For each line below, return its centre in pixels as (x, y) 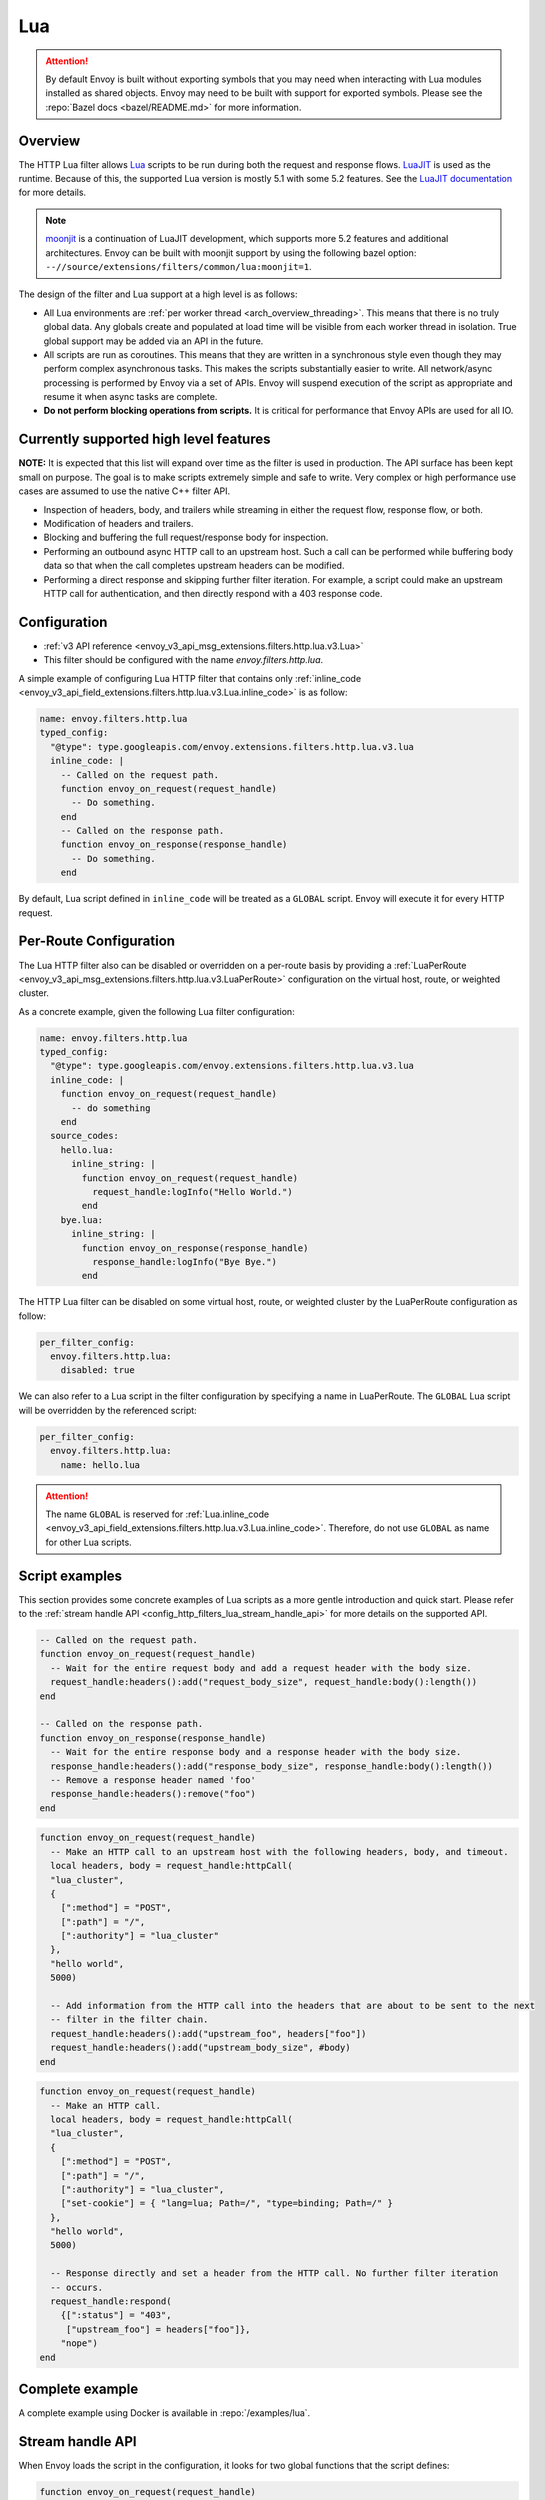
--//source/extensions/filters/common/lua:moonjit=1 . (178, 266)
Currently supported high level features (144, 439)
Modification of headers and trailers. (118, 523)
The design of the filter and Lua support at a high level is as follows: (158, 294)
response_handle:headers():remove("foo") (153, 1794)
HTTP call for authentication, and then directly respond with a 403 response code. (213, 593)
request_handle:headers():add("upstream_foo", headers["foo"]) (208, 2033)
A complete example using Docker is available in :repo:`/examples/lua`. (164, 2413)
